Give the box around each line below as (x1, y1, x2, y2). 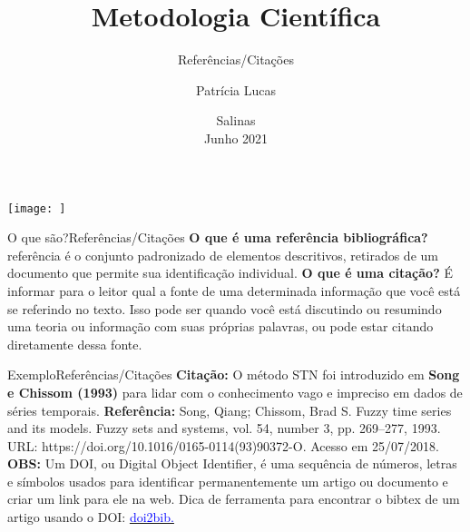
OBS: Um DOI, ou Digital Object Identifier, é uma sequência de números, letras (7, 454, 457, 473)
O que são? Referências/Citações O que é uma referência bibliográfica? (7, 228, 428, 247)
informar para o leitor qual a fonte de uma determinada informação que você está (7, 281, 461, 300)
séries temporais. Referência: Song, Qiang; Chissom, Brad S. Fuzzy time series (7, 400, 452, 419)
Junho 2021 (203, 128, 269, 147)
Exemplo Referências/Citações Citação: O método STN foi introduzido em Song (7, 365, 460, 384)
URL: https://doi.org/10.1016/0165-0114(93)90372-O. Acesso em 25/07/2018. (7, 436, 439, 455)
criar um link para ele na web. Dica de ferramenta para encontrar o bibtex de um (7, 489, 460, 508)
